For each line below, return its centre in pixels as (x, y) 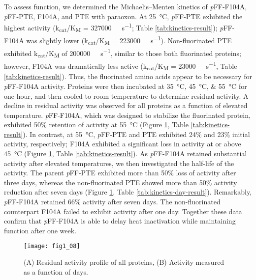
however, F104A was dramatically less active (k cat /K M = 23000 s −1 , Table (121, 65)
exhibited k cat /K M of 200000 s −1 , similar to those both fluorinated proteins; (123, 53)
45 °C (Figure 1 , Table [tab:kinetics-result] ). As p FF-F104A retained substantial (126, 154)
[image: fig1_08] (52, 246)
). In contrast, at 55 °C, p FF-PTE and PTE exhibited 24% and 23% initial (136, 134)
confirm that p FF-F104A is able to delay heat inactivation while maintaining (120, 221)
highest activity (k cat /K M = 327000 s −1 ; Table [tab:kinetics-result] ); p (114, 28)
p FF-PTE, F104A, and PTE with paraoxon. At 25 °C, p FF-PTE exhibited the (123, 16)
